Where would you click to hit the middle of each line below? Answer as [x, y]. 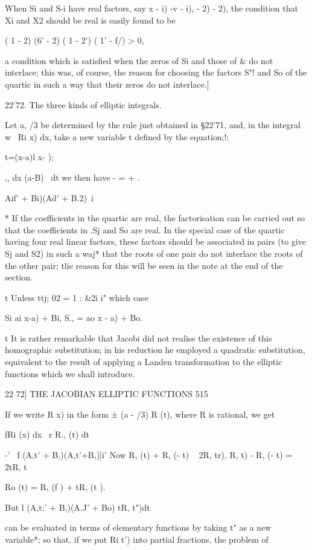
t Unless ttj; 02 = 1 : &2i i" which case [77, 297]
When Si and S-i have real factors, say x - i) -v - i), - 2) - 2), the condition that [151, 8]
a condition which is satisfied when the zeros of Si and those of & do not [139, 60]
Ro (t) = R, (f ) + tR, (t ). [55, 487]
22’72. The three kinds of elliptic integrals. [83, 104]
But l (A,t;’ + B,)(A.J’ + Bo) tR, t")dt [78, 507]
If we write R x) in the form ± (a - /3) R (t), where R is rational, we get [140, 414]
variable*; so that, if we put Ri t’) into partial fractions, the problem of [137, 539]
